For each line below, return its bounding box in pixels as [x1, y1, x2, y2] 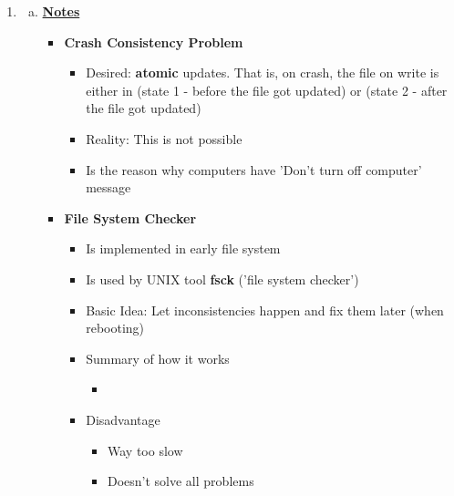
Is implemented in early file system [86, 239, 281, 258]
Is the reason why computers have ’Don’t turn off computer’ [86, 160, 422, 179]
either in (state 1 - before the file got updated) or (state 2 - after [86, 80, 448, 99]
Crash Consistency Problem [64, 32, 243, 51]
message [86, 178, 131, 197]
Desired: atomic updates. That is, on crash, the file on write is [86, 63, 439, 82]
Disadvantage [86, 409, 160, 429]
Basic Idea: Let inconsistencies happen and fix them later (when [86, 300, 444, 319]
